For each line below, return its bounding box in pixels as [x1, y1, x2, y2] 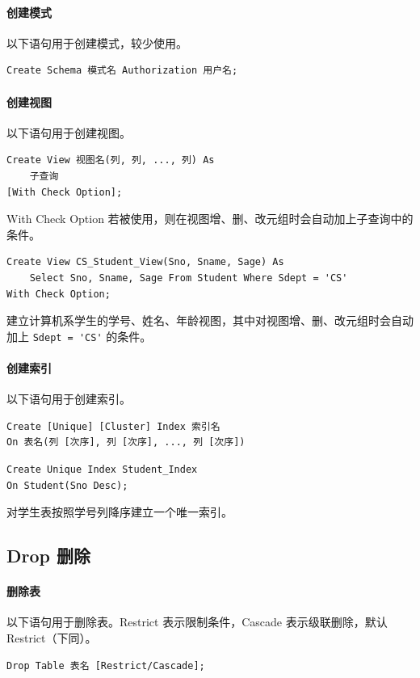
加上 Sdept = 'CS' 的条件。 [6, 327, 152, 344]
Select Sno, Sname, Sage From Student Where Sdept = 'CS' [29, 272, 348, 284]
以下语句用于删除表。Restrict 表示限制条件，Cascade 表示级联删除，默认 [6, 613, 388, 630]
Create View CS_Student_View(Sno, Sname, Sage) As [6, 256, 284, 268]
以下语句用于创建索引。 [6, 390, 131, 407]
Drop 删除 [6, 543, 91, 568]
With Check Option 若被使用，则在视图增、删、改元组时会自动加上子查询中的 [6, 210, 414, 227]
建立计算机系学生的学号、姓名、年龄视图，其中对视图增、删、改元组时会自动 [6, 312, 414, 329]
